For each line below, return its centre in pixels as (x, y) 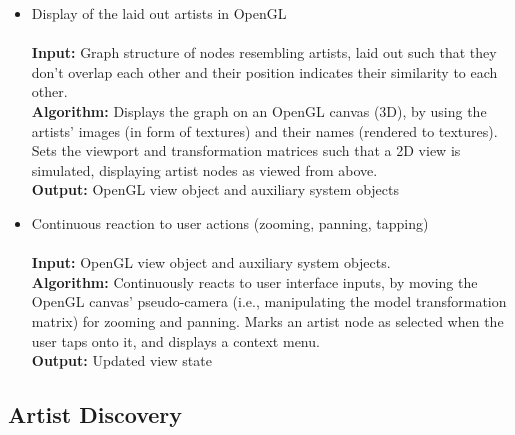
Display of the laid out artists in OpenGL (159, 13)
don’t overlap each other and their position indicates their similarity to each (264, 71)
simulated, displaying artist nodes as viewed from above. (204, 169)
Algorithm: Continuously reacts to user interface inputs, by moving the (254, 281)
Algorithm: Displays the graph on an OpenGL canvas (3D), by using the (259, 110)
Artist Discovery (95, 414)
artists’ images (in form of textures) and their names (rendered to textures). (264, 130)
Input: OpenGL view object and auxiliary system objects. (211, 262)
